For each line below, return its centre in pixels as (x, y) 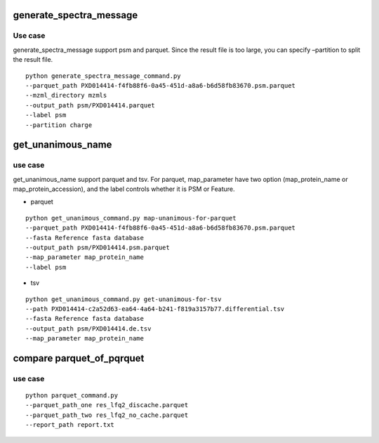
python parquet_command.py (72, 396)
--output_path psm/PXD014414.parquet (91, 105)
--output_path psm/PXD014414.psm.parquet (98, 247)
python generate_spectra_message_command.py (104, 76)
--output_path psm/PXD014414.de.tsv (88, 329)
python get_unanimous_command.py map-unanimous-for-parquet (131, 218)
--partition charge (59, 125)
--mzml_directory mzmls (66, 95)
